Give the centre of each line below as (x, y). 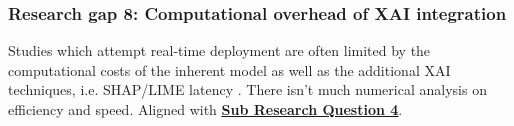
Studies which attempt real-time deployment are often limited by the (219, 50)
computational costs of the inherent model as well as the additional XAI (229, 69)
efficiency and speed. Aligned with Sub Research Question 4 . (205, 109)
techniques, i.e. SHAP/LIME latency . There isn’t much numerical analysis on (247, 89)
